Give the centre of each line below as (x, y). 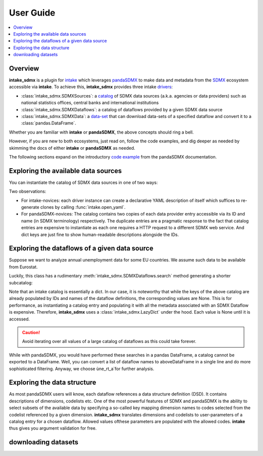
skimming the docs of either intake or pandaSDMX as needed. (72, 148)
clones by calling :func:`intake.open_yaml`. (83, 207)
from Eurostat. (23, 267)
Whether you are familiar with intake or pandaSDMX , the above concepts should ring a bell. (102, 132)
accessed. (19, 319)
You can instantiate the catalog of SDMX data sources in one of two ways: (84, 182)
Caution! (31, 332)
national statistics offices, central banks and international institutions (90, 103)
